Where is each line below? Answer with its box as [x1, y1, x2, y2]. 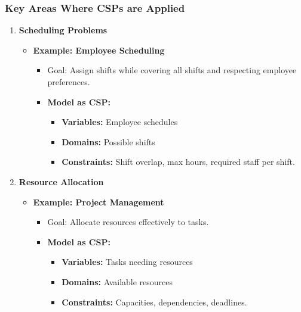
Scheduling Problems [19, 24, 107, 36]
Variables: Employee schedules [62, 116, 178, 128]
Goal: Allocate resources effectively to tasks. [47, 216, 209, 228]
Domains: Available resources [62, 275, 173, 288]
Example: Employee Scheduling [33, 43, 165, 56]
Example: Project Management [33, 195, 164, 208]
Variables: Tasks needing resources [62, 255, 193, 268]
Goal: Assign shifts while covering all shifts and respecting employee [47, 64, 297, 76]
